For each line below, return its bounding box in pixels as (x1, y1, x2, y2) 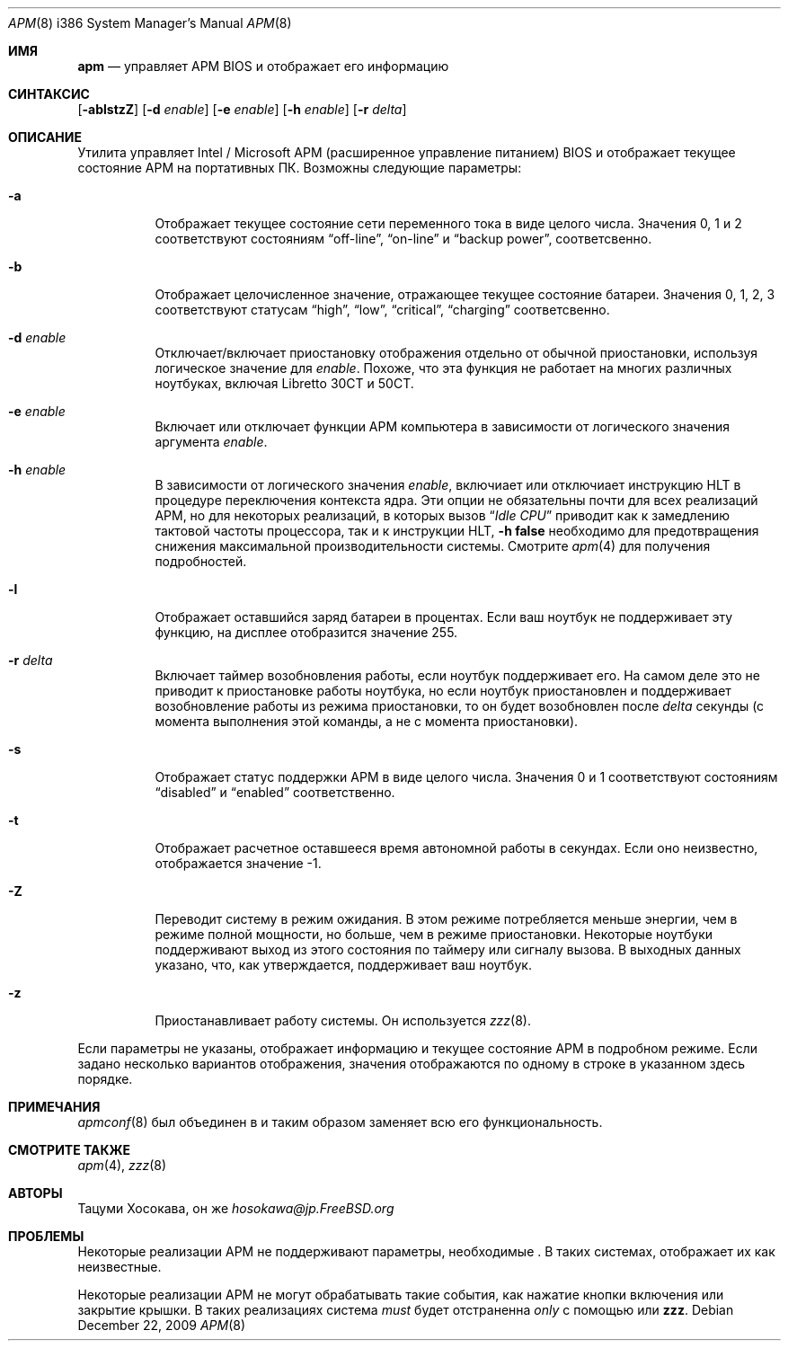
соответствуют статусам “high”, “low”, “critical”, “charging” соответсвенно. (155, 302, 610, 317)
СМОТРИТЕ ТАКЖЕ (8, 1142, 131, 1157)
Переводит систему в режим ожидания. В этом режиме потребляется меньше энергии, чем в (155, 911, 738, 927)
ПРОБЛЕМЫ (8, 1228, 84, 1244)
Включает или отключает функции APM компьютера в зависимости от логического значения (155, 419, 730, 434)
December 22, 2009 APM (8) (77, 1317, 246, 1333)
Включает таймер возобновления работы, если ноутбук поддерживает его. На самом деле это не (155, 668, 760, 683)
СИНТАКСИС (8, 86, 90, 102)
